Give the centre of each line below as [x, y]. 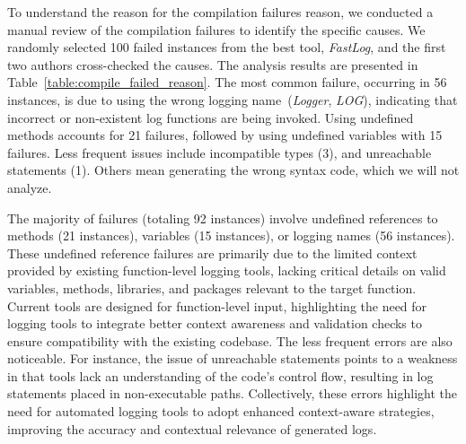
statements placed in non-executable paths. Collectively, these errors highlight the [232, 393]
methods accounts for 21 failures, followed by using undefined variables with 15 [225, 135]
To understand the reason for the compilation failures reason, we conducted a [220, 12]
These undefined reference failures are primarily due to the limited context [212, 252]
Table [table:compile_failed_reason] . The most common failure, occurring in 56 [227, 82]
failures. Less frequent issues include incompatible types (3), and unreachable [220, 152]
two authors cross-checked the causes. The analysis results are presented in [213, 64]
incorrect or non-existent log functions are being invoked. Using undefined [211, 117]
